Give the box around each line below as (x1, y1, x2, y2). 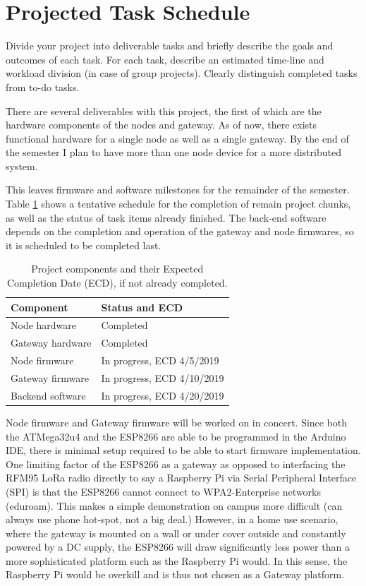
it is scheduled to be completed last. (6, 237, 161, 252)
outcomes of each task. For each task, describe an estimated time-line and (6, 52, 324, 66)
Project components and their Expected (31, 261, 204, 276)
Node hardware (11, 318, 77, 333)
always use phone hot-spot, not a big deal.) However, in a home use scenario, (6, 512, 338, 527)
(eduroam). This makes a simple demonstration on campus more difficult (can (6, 498, 343, 513)
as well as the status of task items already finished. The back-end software (6, 210, 327, 225)
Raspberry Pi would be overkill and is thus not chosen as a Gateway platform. (6, 567, 345, 582)
